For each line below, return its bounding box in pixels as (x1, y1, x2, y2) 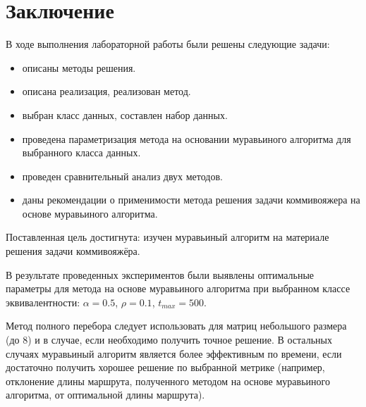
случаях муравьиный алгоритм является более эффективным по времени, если (6, 346, 342, 361)
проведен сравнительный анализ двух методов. (22, 168, 223, 183)
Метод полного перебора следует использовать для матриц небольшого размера (6, 318, 347, 333)
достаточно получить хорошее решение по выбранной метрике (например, (6, 360, 325, 375)
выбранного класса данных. (22, 145, 141, 160)
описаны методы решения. (22, 60, 136, 75)
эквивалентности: (6, 294, 80, 309)
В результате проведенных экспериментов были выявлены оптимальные (6, 267, 315, 282)
